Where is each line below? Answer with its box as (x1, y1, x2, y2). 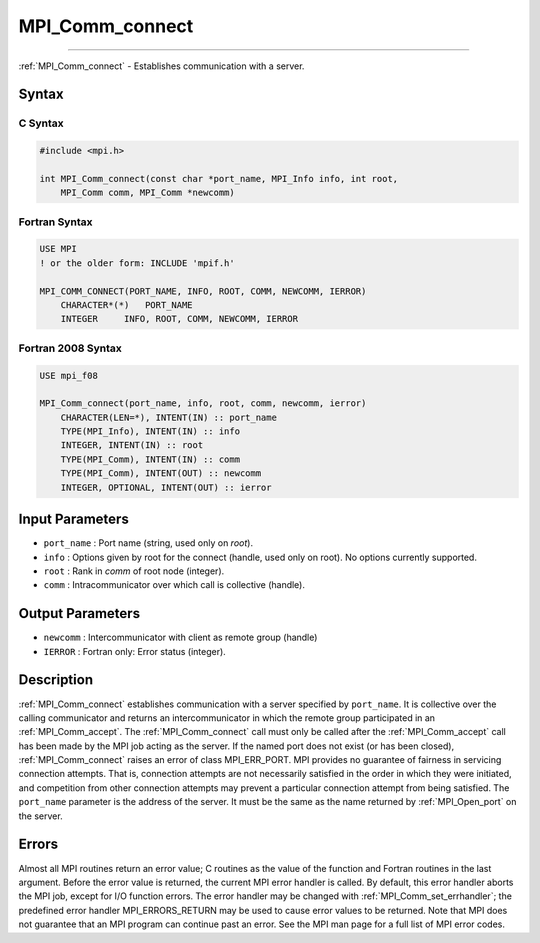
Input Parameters (18, 511, 129, 528)
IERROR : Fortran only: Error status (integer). (43, 645, 227, 657)
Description (18, 671, 94, 689)
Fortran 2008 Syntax (18, 341, 122, 355)
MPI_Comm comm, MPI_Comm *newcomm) (60, 187, 235, 199)
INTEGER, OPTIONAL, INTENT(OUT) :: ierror (60, 481, 272, 493)
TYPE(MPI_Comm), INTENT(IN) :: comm (60, 453, 240, 465)
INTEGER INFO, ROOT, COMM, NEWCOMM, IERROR (60, 313, 299, 325)
